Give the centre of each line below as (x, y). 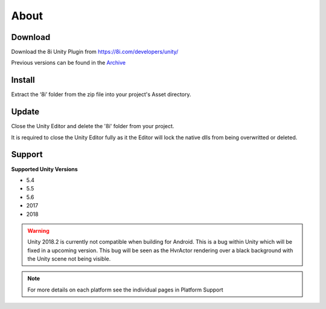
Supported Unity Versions (44, 169)
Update (25, 112)
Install (23, 80)
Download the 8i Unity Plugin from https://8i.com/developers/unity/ (95, 52)
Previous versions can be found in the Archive (69, 63)
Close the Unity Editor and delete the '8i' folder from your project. (93, 126)
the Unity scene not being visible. (69, 259)
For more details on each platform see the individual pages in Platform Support (125, 290)
